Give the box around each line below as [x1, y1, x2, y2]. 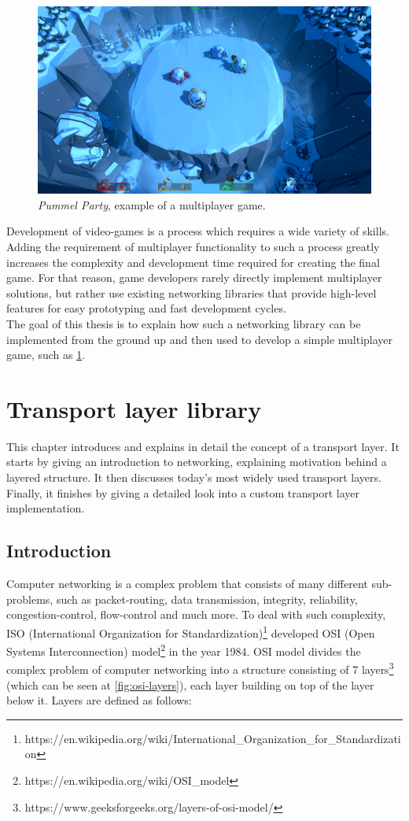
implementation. [6, 500, 85, 516]
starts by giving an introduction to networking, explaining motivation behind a [6, 453, 387, 470]
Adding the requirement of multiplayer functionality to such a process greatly [6, 239, 380, 255]
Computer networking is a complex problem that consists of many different [6, 575, 368, 592]
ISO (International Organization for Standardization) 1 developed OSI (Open [6, 622, 375, 641]
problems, [6, 590, 53, 607]
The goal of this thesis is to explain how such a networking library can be [6, 315, 361, 331]
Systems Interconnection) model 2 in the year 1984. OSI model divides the [6, 641, 361, 659]
